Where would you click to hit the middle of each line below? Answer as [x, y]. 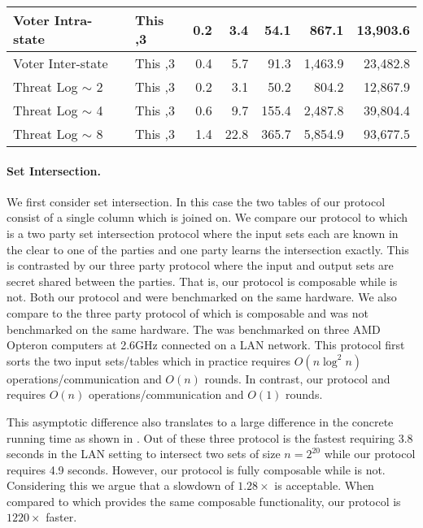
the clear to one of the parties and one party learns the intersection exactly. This [208, 249]
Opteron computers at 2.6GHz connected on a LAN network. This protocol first [206, 345]
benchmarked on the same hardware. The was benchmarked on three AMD [194, 329]
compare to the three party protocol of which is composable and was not [188, 312]
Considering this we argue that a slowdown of [120, 485]
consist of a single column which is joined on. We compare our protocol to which [207, 217]
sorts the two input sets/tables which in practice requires [149, 360]
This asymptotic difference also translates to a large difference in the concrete [200, 421]
